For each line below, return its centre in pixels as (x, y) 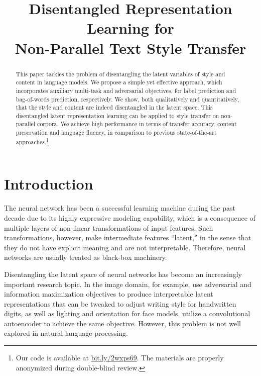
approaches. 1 (32, 141)
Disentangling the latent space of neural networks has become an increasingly (123, 274)
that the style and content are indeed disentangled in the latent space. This (114, 107)
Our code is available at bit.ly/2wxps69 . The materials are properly (120, 358)
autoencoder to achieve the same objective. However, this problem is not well (123, 323)
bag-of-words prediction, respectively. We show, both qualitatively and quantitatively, (127, 99)
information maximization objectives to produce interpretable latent (109, 294)
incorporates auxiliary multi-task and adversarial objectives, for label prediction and (126, 90)
